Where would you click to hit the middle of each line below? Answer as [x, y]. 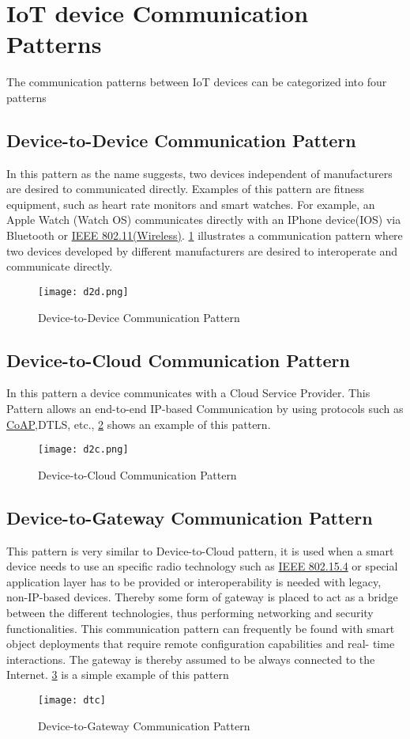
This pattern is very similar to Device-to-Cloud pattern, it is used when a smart [200, 550]
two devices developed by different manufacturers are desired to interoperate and [202, 250]
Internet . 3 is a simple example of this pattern [118, 675]
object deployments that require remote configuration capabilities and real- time [201, 644]
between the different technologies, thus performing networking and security [190, 612]
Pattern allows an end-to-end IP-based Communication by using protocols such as [205, 408]
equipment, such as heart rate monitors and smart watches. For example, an [191, 204]
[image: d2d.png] [83, 292]
